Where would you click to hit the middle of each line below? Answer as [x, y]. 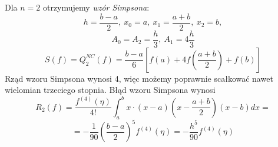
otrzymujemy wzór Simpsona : [96, 7]
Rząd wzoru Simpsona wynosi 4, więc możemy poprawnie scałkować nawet [139, 78]
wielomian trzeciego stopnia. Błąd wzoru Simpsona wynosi [110, 90]
